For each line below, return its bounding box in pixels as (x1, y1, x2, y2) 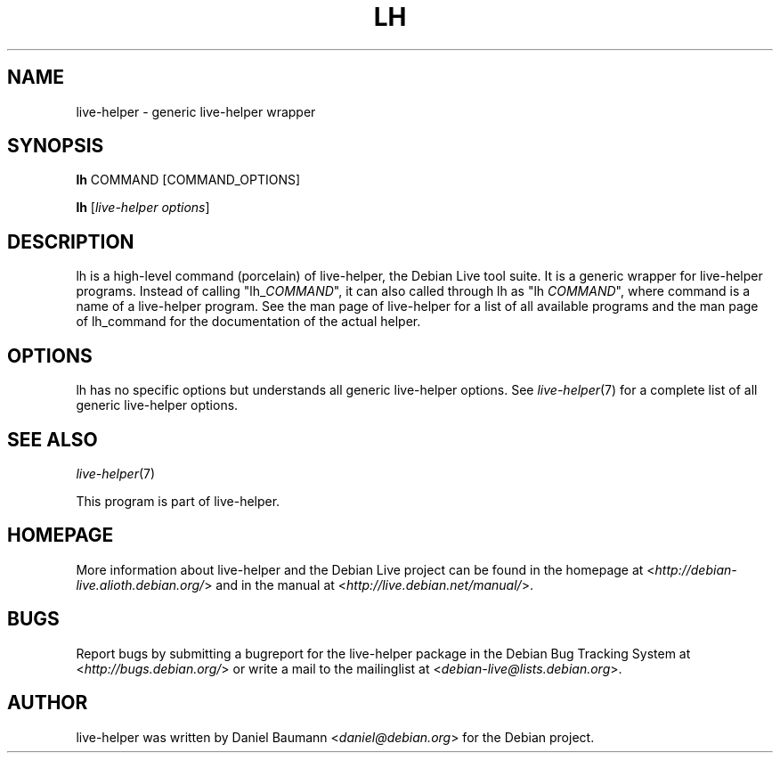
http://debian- (654, 561, 737, 577)
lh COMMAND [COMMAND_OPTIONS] (76, 172, 301, 188)
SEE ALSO (7, 428, 98, 451)
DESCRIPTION (7, 230, 134, 253)
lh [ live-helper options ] (76, 200, 210, 216)
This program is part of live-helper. (76, 493, 280, 509)
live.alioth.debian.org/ (76, 576, 205, 592)
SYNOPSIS (7, 135, 104, 158)
